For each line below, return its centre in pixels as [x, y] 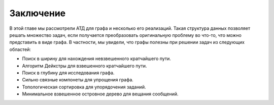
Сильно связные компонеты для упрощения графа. [78, 80]
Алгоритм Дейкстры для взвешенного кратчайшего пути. [84, 66]
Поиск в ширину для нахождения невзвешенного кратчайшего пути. [96, 59]
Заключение [38, 13]
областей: [20, 49]
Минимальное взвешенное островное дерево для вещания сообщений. [100, 94]
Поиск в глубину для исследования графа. [68, 73]
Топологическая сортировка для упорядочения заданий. [84, 87]
